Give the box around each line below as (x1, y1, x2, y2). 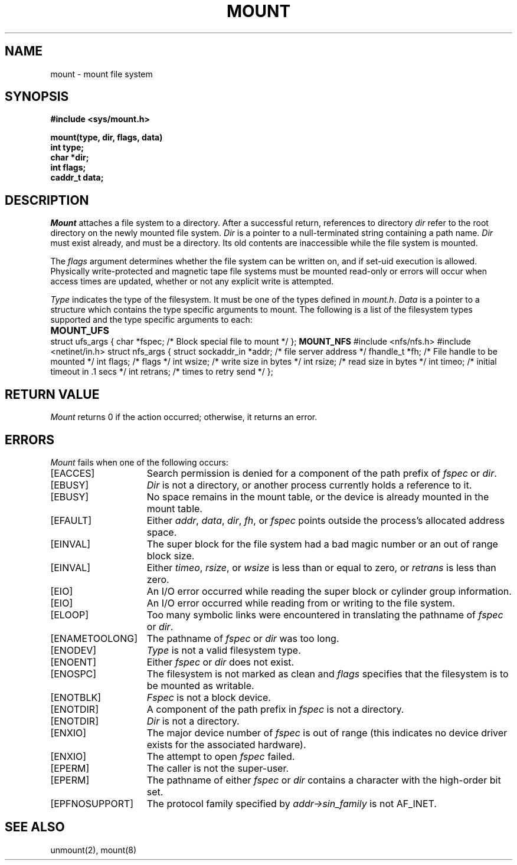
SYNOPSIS (5, 89, 69, 104)
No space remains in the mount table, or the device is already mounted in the (146, 490, 489, 503)
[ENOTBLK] (50, 691, 102, 703)
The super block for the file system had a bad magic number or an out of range (146, 538, 498, 550)
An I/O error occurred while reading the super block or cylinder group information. (146, 585, 512, 597)
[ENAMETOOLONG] (50, 632, 138, 644)
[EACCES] (50, 467, 95, 479)
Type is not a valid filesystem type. (146, 644, 301, 656)
